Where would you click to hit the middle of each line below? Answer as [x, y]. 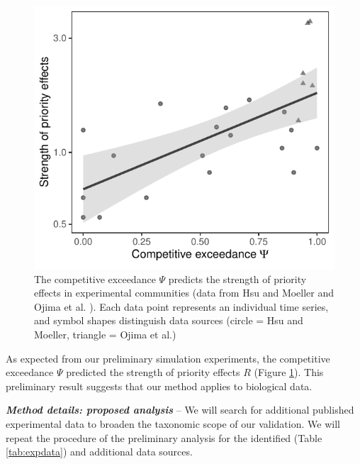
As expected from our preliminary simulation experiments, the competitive [168, 358]
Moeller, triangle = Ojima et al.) [105, 334]
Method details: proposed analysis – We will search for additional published [180, 410]
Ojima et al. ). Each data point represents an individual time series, [181, 306]
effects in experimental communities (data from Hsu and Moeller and [184, 293]
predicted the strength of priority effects [153, 372]
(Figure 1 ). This [289, 372]
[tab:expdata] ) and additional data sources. [99, 452]
